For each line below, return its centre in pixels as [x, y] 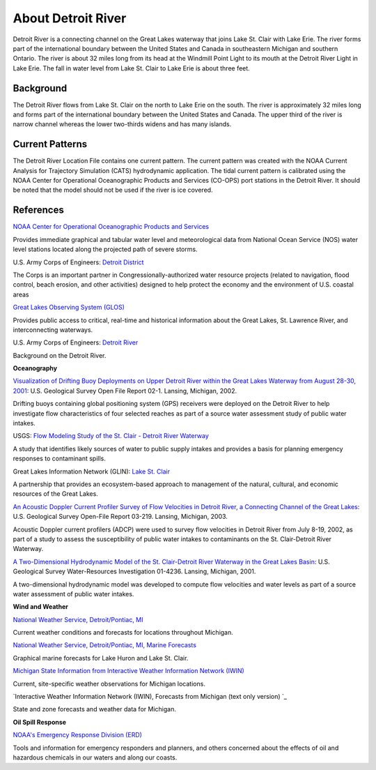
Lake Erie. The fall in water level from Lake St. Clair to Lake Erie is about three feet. [131, 68]
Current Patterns [50, 144]
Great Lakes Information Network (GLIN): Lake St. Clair [92, 471]
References [38, 210]
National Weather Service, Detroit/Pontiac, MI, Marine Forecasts [104, 645]
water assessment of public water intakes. [73, 594]
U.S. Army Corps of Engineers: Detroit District [78, 262]
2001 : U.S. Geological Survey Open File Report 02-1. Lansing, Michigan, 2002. [125, 391]
